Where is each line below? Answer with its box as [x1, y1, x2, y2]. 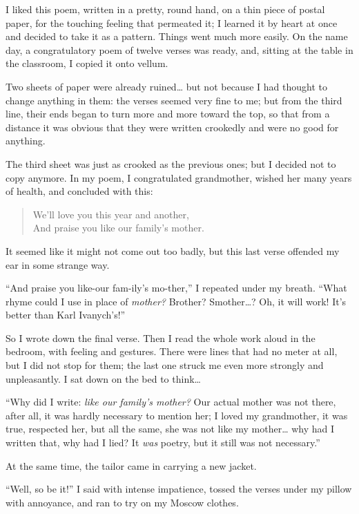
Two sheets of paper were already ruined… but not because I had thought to [6, 79, 327, 93]
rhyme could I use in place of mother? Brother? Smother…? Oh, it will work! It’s [6, 294, 347, 308]
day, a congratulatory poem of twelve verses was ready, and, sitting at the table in [6, 42, 353, 57]
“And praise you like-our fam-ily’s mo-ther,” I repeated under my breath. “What [6, 280, 347, 295]
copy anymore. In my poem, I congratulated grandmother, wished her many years [6, 170, 352, 184]
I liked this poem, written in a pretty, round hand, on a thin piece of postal [6, 2, 325, 16]
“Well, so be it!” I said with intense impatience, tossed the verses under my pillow [6, 482, 352, 496]
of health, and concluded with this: [6, 184, 153, 198]
